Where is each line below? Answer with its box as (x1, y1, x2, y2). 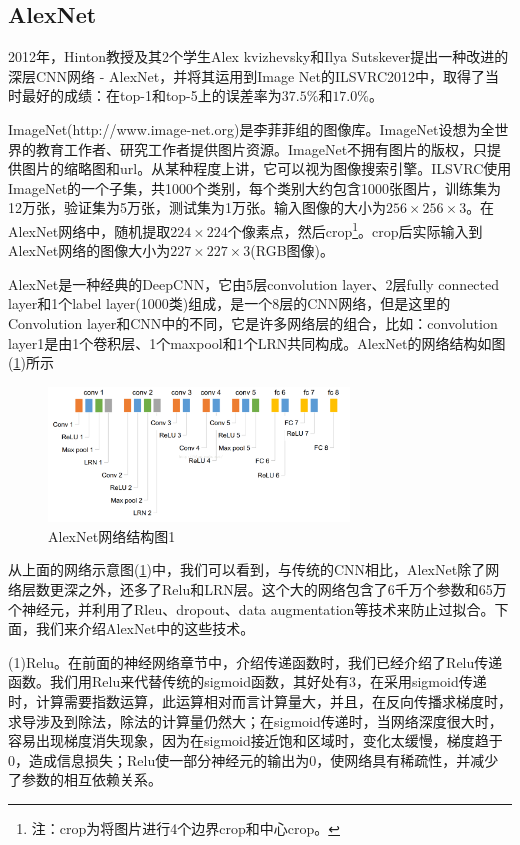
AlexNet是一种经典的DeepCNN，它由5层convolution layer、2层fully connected (8, 273, 500, 294)
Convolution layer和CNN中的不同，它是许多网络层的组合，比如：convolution (8, 312, 498, 333)
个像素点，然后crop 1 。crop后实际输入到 (227, 217, 483, 241)
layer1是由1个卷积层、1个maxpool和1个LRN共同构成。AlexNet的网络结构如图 (8, 332, 506, 353)
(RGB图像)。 (250, 240, 335, 261)
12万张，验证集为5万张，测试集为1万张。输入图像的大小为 (8, 197, 386, 218)
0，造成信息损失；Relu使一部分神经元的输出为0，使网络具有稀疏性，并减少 (8, 749, 499, 770)
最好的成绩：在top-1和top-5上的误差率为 (21, 85, 282, 106)
